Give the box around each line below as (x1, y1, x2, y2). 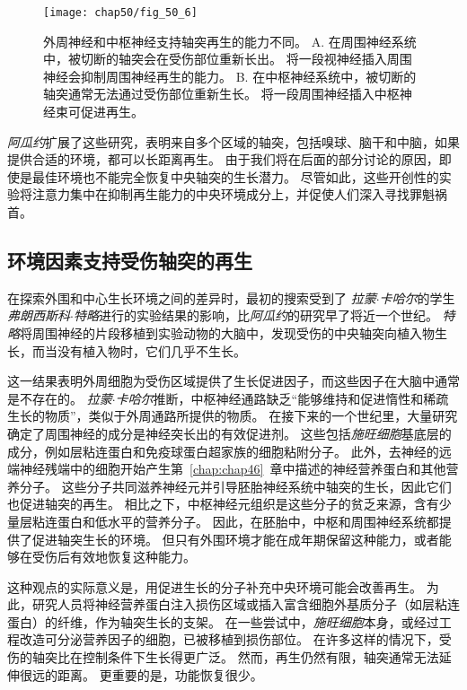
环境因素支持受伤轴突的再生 (7, 246, 252, 274)
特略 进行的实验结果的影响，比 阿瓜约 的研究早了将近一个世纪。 (73, 306, 438, 325)
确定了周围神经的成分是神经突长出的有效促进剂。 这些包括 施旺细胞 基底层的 (7, 424, 452, 442)
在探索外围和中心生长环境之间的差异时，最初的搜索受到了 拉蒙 (7, 288, 376, 307)
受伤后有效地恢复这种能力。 (31, 547, 196, 566)
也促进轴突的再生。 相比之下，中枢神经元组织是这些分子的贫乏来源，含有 (7, 494, 439, 513)
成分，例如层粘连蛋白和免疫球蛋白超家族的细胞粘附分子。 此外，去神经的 (7, 441, 439, 460)
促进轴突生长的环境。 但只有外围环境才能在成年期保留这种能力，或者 (31, 529, 439, 548)
